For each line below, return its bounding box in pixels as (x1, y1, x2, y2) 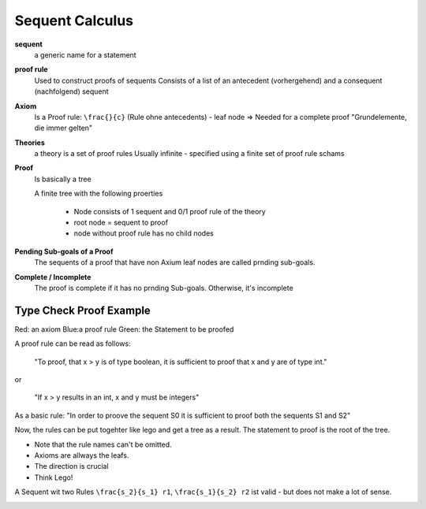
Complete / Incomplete (14, 272, 92, 281)
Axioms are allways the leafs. (34, 451, 129, 460)
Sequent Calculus (14, 12, 134, 29)
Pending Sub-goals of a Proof (14, 247, 114, 256)
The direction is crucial (34, 462, 110, 471)
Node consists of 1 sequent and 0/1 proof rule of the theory (73, 206, 266, 216)
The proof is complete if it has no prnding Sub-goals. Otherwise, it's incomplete (34, 283, 293, 292)
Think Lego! (34, 473, 73, 482)
